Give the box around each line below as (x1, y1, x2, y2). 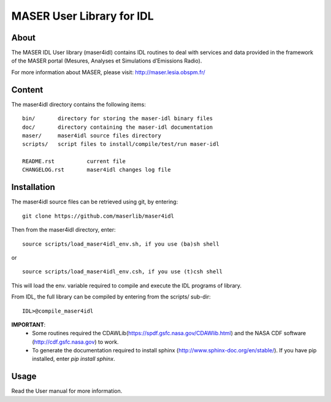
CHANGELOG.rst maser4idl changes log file (22, 166, 171, 173)
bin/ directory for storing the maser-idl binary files (22, 115, 213, 122)
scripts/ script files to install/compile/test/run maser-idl (22, 141, 220, 148)
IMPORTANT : (11, 320, 46, 328)
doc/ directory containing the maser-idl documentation (22, 123, 213, 131)
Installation (11, 182, 55, 192)
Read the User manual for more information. (11, 387, 123, 395)
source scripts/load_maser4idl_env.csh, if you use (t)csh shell (22, 268, 223, 275)
